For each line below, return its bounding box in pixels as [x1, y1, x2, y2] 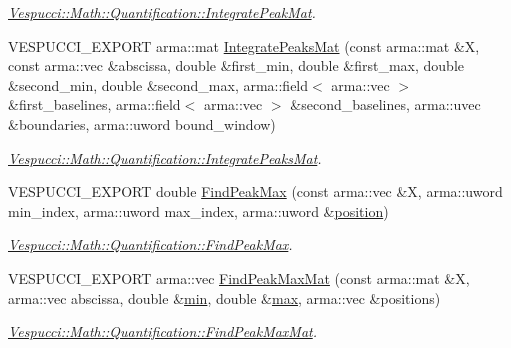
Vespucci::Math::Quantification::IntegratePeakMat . [8, 2, 316, 22]
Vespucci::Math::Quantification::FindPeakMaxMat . [8, 321, 318, 342]
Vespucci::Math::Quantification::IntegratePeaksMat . [8, 147, 322, 168]
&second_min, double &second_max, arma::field [8, 74, 309, 95]
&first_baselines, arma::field [8, 94, 181, 115]
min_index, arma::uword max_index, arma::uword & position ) [8, 200, 389, 221]
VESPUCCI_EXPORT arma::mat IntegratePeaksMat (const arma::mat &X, [8, 35, 480, 56]
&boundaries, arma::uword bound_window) [8, 113, 276, 134]
